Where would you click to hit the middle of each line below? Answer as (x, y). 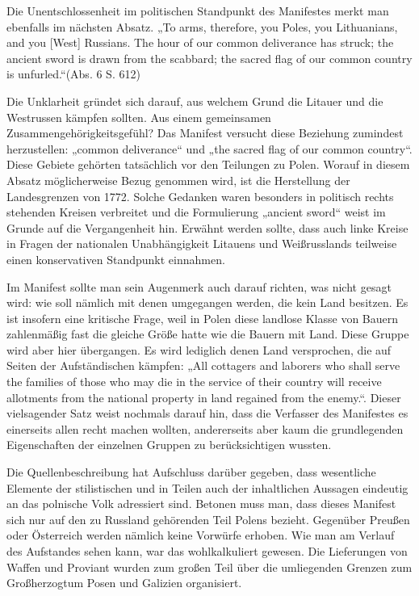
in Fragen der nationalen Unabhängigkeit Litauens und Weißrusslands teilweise (202, 243)
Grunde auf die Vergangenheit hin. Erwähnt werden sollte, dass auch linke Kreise (207, 227)
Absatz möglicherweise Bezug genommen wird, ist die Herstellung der (178, 180)
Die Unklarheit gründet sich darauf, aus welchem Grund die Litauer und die (195, 101)
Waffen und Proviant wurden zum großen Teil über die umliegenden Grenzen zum (209, 567)
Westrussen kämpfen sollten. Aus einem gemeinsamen (139, 117)
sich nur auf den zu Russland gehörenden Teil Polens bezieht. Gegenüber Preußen (208, 519)
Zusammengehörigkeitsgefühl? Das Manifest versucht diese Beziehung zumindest (205, 133)
